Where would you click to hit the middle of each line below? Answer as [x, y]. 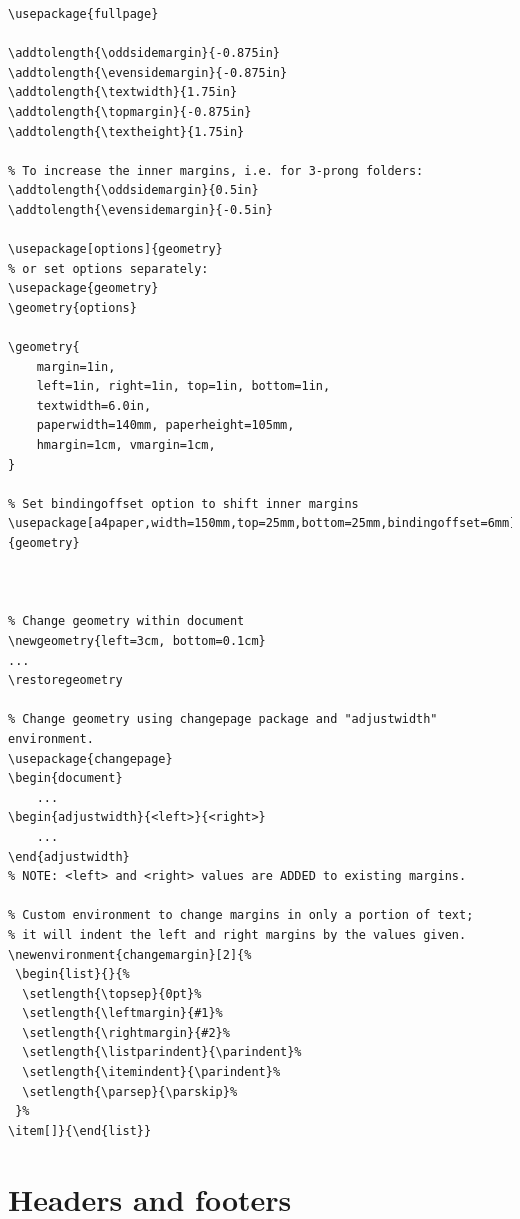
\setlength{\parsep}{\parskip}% [130, 1091]
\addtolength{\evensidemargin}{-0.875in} [148, 72]
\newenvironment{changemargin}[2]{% [130, 954]
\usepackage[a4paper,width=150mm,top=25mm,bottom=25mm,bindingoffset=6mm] [262, 523]
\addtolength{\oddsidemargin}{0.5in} [133, 190]
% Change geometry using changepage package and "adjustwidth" [223, 719]
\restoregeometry [65, 680]
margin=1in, [76, 366]
